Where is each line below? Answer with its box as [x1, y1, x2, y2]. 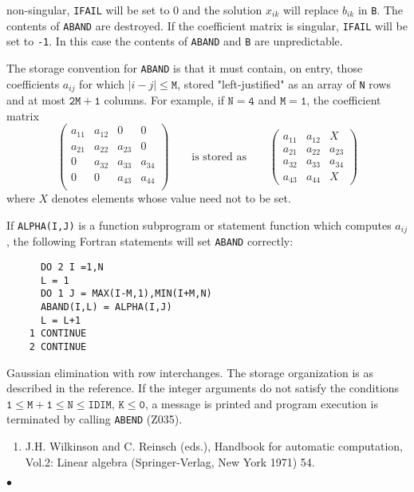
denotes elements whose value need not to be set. [51, 190, 291, 207]
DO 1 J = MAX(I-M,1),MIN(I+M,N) [40, 288, 212, 300]
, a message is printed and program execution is [144, 395, 378, 411]
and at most [6, 92, 65, 108]
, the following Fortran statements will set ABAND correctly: [6, 233, 294, 250]
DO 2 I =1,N [40, 262, 104, 273]
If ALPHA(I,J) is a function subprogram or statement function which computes [6, 216, 392, 233]
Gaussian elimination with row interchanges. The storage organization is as [6, 364, 373, 380]
